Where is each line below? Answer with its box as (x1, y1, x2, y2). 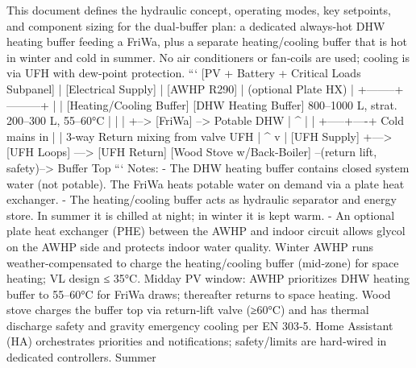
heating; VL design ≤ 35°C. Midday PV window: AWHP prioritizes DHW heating (6, 270, 410, 287)
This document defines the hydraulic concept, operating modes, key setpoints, (6, 2, 391, 18)
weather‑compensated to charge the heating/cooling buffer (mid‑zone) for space (6, 254, 399, 271)
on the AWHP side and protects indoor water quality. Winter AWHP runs (6, 238, 374, 254)
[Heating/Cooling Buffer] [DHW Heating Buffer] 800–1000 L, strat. (66, 96, 397, 113)
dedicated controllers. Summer (6, 349, 156, 366)
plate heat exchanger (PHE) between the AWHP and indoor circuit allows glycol (6, 222, 406, 239)
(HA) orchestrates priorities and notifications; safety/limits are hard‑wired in (6, 333, 387, 349)
